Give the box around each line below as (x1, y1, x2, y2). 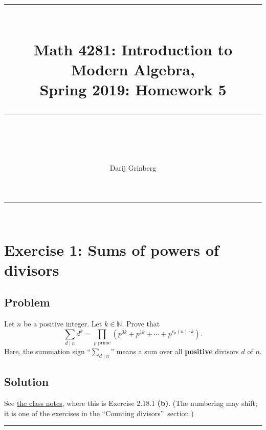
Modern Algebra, (71, 58, 195, 79)
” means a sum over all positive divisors (110, 346, 239, 357)
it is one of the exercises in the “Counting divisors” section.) (4, 407, 194, 418)
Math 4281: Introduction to (33, 38, 233, 59)
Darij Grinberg (109, 162, 157, 173)
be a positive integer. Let (24, 318, 102, 329)
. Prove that (122, 318, 160, 329)
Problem (4, 294, 50, 310)
